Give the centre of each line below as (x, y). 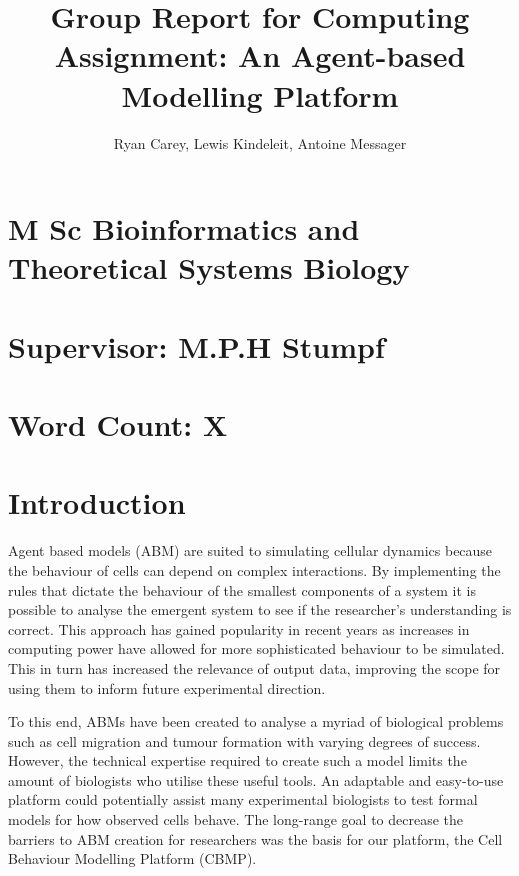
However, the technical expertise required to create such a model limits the (237, 760)
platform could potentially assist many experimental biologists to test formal (243, 799)
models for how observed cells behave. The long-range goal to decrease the (236, 819)
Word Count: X (118, 424)
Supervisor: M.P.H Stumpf (196, 345)
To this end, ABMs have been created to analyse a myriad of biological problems (256, 721)
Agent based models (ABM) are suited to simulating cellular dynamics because (250, 550)
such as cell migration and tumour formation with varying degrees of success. (244, 740)
